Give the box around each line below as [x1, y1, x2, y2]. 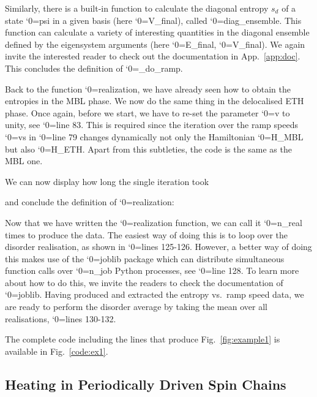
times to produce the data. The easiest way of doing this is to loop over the [5, 228, 288, 241]
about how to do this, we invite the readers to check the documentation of [5, 276, 283, 289]
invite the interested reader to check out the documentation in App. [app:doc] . [5, 50, 300, 62]
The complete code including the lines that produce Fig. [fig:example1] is [5, 333, 280, 346]
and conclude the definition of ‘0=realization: [5, 195, 174, 208]
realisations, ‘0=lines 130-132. [5, 312, 116, 325]
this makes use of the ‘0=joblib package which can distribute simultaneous [5, 252, 285, 265]
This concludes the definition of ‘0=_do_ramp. [5, 61, 183, 74]
